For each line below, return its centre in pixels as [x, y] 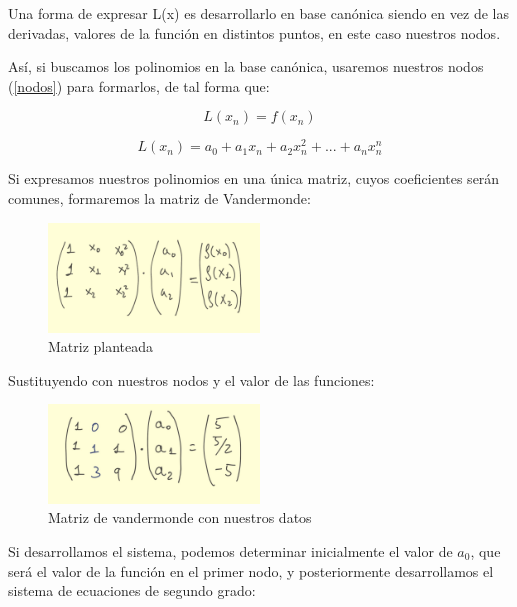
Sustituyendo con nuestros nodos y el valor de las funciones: [191, 379]
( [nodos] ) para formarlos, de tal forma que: [139, 85]
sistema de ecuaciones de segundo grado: [132, 590]
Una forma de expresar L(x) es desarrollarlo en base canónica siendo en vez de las [258, 13]
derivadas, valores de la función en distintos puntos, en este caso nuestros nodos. [254, 32]
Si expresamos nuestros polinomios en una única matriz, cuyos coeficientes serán [254, 178]
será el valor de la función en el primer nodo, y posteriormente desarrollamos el [251, 570]
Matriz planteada [101, 346]
